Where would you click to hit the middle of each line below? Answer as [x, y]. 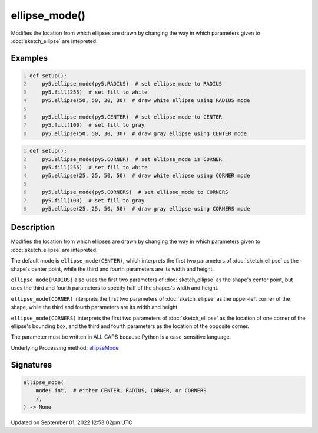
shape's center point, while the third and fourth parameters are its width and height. [112, 269]
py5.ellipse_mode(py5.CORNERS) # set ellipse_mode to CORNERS [135, 192]
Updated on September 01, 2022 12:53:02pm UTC [72, 422]
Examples [29, 58]
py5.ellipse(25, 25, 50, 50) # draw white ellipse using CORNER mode [146, 176]
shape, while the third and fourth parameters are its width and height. [95, 307]
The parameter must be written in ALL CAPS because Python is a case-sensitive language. [121, 337]
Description [33, 227]
